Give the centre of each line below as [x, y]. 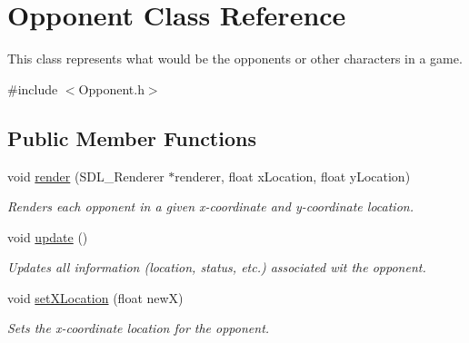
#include [33, 88]
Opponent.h [111, 88]
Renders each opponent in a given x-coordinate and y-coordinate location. [210, 206]
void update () [48, 236]
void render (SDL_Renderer [86, 176]
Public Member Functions [132, 137]
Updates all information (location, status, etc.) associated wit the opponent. [217, 267]
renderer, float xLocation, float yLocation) [293, 176]
